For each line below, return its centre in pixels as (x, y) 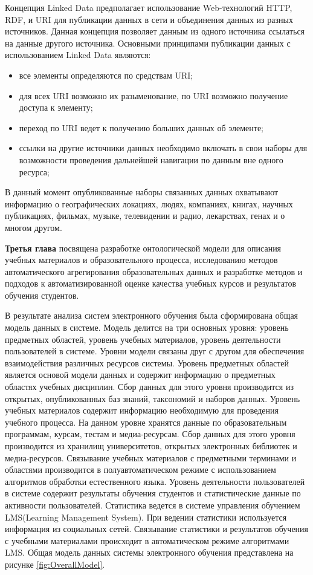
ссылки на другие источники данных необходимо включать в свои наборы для (163, 148)
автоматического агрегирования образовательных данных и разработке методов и (154, 271)
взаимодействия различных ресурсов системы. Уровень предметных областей (147, 362)
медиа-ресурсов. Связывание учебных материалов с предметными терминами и (151, 457)
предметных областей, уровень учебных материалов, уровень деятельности (143, 339)
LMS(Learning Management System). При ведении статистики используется (146, 517)
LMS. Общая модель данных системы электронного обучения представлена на (149, 552)
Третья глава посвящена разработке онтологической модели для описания (143, 248)
